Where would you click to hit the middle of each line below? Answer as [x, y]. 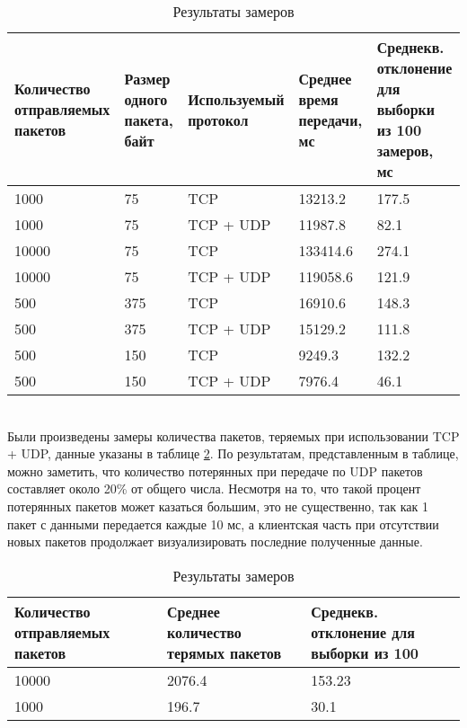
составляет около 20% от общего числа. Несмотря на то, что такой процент [214, 488]
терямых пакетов [225, 653]
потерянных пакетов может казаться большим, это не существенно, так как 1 [218, 506]
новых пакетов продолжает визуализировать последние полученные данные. [215, 542]
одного [146, 99]
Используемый [236, 99]
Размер [147, 78]
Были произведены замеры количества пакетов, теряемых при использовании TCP [233, 435]
